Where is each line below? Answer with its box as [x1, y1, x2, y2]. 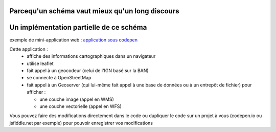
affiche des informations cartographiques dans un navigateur [27, 53, 156, 59]
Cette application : [9, 46, 48, 52]
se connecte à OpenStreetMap [27, 75, 91, 81]
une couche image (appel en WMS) [39, 96, 114, 102]
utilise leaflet [27, 60, 54, 67]
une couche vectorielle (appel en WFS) [39, 103, 122, 109]
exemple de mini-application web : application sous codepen [9, 36, 138, 43]
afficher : [27, 89, 46, 95]
